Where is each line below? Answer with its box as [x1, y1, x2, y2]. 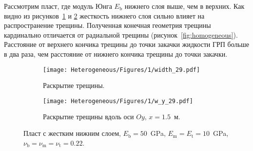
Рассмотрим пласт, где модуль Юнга [4, 1, 112, 11]
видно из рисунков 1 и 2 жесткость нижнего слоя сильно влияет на [4, 10, 205, 21]
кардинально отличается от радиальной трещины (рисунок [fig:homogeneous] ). [4, 29, 238, 40]
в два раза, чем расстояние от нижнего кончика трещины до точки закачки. [4, 48, 228, 59]
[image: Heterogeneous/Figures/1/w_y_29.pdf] [43, 97, 193, 105]
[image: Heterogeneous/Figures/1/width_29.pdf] [43, 66, 200, 73]
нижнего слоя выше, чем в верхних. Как [124, 1, 245, 11]
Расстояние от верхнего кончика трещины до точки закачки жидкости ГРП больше [4, 39, 249, 49]
